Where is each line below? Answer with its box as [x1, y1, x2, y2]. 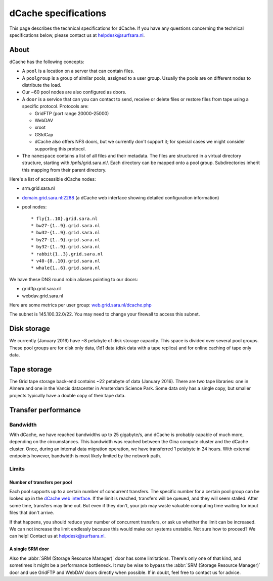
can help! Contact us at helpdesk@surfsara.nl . [9, 533, 106, 539]
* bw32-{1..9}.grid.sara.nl [31, 230, 101, 236]
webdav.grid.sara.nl [22, 293, 63, 299]
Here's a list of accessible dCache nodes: [9, 176, 96, 182]
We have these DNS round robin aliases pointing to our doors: [9, 276, 139, 282]
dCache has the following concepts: [9, 59, 84, 65]
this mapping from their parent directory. [22, 167, 107, 173]
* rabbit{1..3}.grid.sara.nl [31, 251, 103, 257]
